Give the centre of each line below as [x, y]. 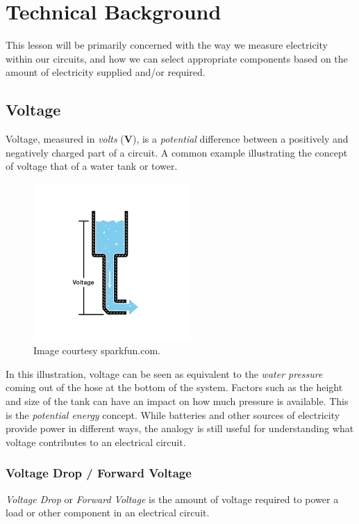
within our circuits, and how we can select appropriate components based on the [177, 58]
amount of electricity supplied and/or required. [106, 72]
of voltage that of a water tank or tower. [92, 166]
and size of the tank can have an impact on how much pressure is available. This [177, 401]
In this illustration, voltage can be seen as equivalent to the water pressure [164, 373]
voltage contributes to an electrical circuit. [96, 442]
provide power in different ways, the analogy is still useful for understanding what [180, 428]
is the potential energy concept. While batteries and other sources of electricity [173, 414]
